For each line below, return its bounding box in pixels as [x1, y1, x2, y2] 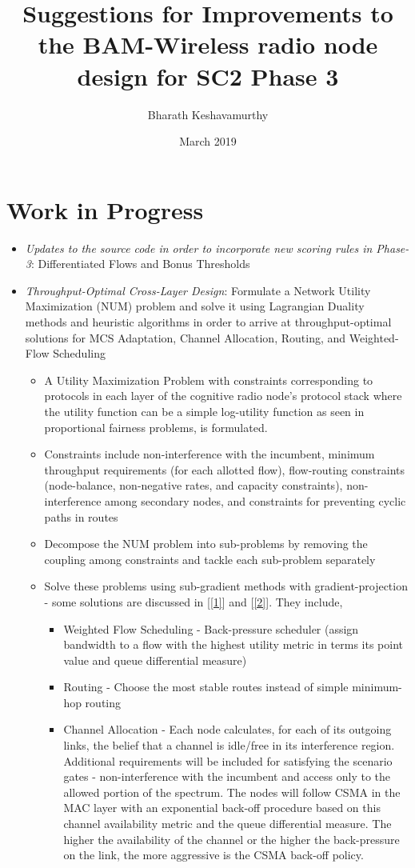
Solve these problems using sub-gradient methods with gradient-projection [44, 578, 408, 594]
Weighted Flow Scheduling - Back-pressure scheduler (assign [63, 620, 359, 637]
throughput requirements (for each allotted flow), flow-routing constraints [44, 461, 405, 478]
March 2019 [179, 133, 237, 150]
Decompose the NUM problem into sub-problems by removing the [44, 535, 368, 552]
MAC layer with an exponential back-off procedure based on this [63, 799, 381, 816]
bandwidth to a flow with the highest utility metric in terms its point [63, 636, 403, 653]
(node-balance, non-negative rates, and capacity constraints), [44, 477, 343, 494]
